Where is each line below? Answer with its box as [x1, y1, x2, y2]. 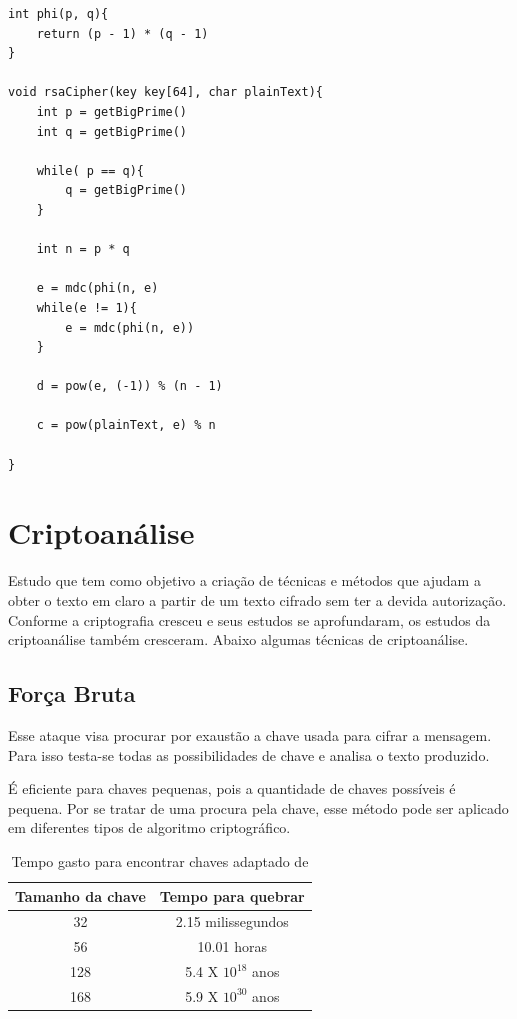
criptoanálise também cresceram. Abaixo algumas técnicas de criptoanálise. [8, 629, 469, 650]
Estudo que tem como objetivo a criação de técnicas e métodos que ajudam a [8, 570, 481, 591]
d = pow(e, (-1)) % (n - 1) [36, 379, 223, 394]
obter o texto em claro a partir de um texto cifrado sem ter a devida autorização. [8, 589, 507, 610]
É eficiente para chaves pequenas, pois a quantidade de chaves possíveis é [8, 778, 456, 799]
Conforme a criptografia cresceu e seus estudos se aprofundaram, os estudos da [8, 609, 491, 630]
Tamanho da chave [15, 885, 146, 906]
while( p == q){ [36, 163, 145, 178]
